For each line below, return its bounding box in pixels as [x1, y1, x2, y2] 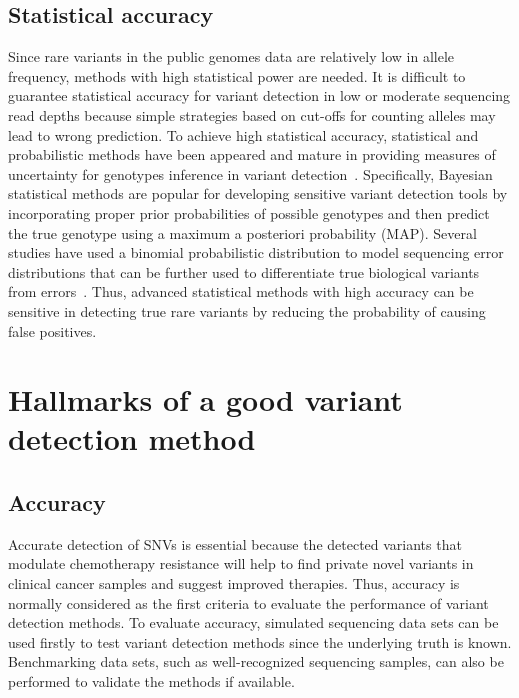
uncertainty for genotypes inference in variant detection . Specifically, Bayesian [8, 163, 493, 184]
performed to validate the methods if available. [8, 671, 295, 692]
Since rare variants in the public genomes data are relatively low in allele [8, 46, 454, 67]
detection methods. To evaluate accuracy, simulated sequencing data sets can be [8, 612, 499, 633]
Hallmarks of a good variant [8, 379, 403, 420]
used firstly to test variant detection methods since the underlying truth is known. [8, 631, 512, 652]
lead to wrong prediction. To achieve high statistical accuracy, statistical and [8, 124, 479, 145]
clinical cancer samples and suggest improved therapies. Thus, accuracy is [8, 573, 460, 594]
